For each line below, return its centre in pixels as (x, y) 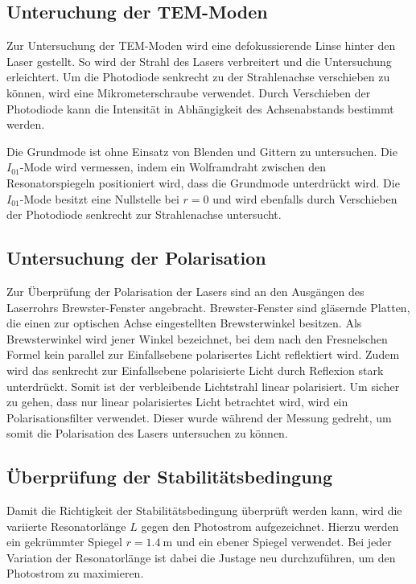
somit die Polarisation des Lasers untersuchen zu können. (147, 433)
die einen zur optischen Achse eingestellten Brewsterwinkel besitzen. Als (184, 323)
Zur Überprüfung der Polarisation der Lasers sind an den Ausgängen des (185, 291)
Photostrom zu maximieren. (75, 573)
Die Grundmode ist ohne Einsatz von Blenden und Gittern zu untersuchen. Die (202, 151)
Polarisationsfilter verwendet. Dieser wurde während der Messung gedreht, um (199, 417)
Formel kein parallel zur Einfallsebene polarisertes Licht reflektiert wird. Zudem (203, 354)
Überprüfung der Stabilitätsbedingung (170, 477)
